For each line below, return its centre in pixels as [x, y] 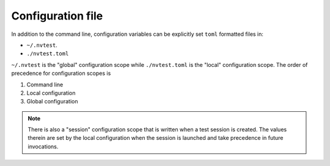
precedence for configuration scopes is [61, 74]
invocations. [43, 147]
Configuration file [57, 16]
